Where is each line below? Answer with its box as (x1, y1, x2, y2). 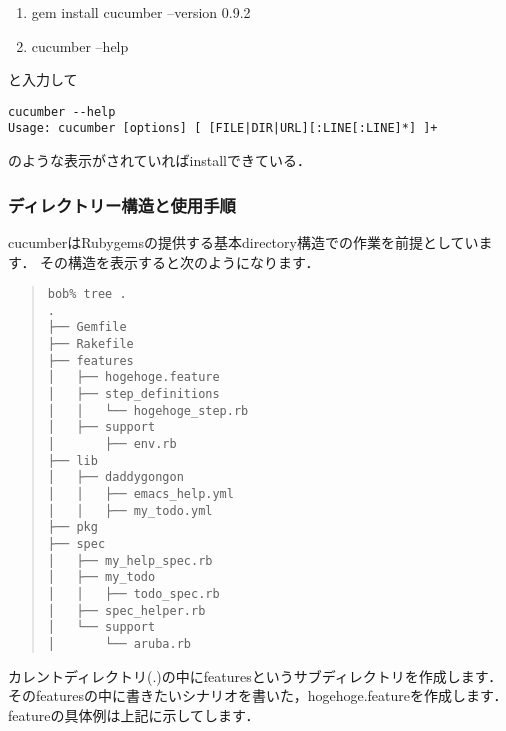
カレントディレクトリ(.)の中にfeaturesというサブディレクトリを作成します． (8, 665, 503, 686)
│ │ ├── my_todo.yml (47, 503, 213, 518)
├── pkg (47, 520, 98, 535)
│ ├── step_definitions (47, 387, 220, 402)
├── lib (47, 453, 98, 468)
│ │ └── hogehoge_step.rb (47, 403, 249, 418)
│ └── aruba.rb (47, 636, 191, 651)
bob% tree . (47, 287, 127, 302)
